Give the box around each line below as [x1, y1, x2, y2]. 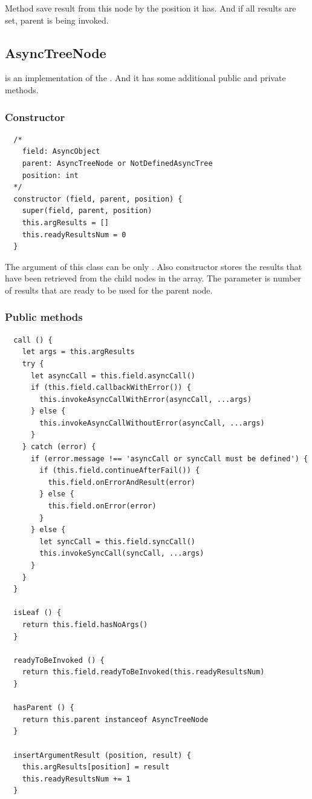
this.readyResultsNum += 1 [22, 774, 131, 783]
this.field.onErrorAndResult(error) [48, 478, 195, 487]
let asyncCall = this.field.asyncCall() [30, 371, 195, 380]
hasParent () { [13, 703, 74, 712]
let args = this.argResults [22, 347, 135, 357]
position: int [22, 171, 79, 180]
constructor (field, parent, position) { [13, 194, 183, 203]
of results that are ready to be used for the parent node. [5, 283, 213, 296]
